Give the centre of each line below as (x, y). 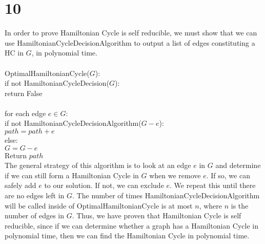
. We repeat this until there (213, 185)
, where (211, 205)
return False (24, 93)
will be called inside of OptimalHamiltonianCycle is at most (99, 205)
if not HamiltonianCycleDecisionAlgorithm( (73, 123)
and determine (238, 165)
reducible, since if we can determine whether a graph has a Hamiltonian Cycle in (131, 225)
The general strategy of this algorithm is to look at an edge (98, 165)
